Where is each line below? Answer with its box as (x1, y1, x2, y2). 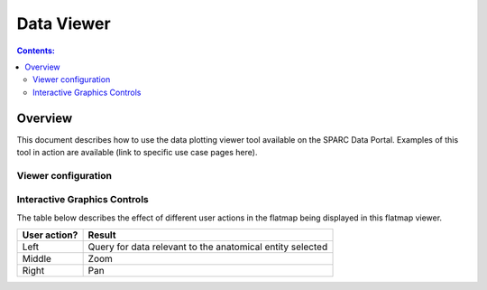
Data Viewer (16, 14, 112, 33)
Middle (22, 253, 51, 266)
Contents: (16, 45, 56, 56)
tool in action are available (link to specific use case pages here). (16, 147, 258, 158)
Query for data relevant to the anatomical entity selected (87, 240, 328, 253)
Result (87, 229, 116, 241)
